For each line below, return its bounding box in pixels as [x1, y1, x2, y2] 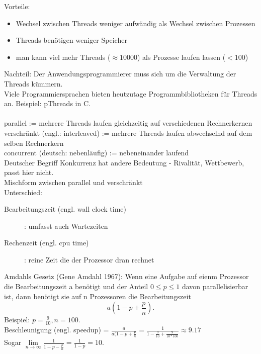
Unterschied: [4, 187, 42, 197]
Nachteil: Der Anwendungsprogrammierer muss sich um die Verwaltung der [4, 68, 236, 79]
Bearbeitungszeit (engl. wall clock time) [4, 204, 126, 214]
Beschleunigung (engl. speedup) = [4, 324, 109, 335]
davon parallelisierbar [182, 281, 248, 292]
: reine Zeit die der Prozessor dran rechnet [24, 254, 154, 264]
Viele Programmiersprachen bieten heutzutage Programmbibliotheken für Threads [4, 88, 257, 99]
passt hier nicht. [4, 167, 54, 178]
